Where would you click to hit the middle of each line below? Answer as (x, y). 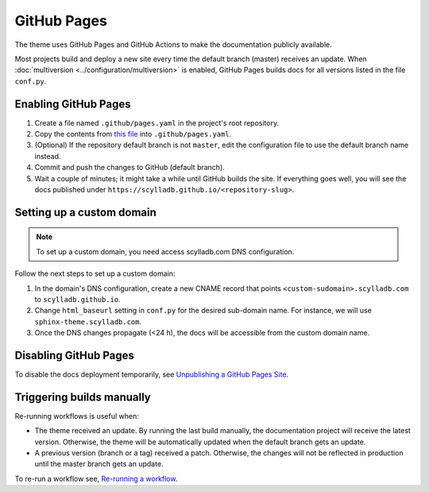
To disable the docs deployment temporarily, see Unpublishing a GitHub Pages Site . (152, 374)
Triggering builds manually (83, 397)
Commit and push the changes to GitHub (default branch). (130, 168)
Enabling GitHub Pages (73, 104)
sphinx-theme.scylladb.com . (88, 321)
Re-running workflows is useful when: (77, 416)
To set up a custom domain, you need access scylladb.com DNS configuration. (165, 251)
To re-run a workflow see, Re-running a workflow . (96, 478)
